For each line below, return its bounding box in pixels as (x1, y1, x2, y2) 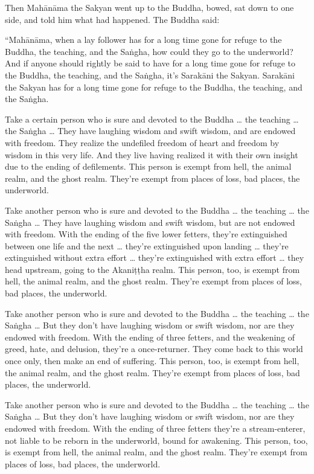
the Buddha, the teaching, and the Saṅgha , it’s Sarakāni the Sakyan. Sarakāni (5, 68, 295, 81)
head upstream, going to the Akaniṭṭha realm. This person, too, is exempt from (5, 263, 300, 275)
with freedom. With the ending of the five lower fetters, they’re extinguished (5, 228, 287, 240)
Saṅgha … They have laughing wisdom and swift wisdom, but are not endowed (5, 216, 295, 228)
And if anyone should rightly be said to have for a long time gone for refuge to (5, 57, 295, 69)
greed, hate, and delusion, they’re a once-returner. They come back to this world (5, 342, 303, 355)
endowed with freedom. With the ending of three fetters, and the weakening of (5, 330, 295, 343)
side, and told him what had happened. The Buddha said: (5, 13, 220, 25)
